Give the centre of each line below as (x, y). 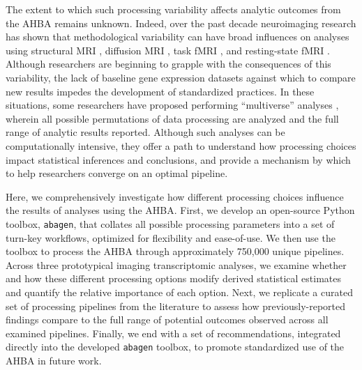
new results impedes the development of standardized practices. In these (160, 91)
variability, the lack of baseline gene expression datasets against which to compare (181, 77)
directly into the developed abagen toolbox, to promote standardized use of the (175, 347)
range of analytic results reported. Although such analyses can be (145, 132)
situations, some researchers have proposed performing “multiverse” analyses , (172, 105)
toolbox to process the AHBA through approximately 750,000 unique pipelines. (175, 251)
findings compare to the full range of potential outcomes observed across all (167, 319)
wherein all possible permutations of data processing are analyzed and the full (172, 118)
